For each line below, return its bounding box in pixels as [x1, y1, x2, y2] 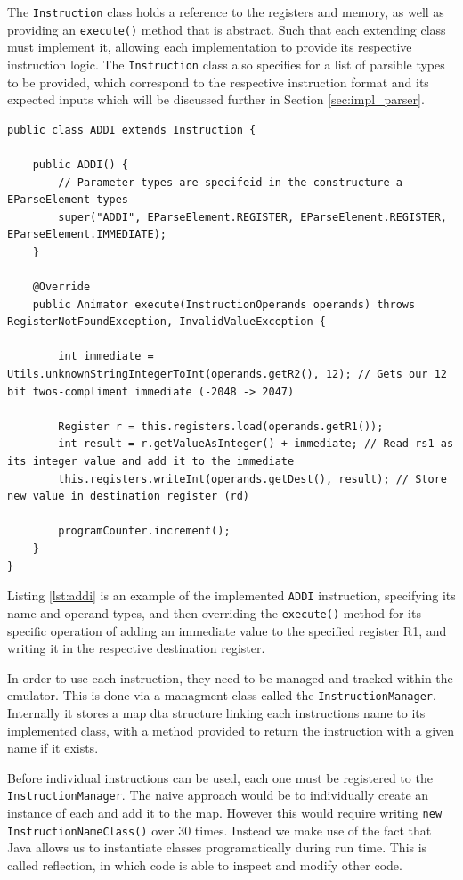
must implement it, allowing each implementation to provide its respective [7, 37, 412, 56]
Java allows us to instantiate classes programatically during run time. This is [7, 838, 427, 857]
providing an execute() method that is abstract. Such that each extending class [7, 20, 446, 38]
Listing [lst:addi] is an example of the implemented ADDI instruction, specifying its [7, 586, 456, 605]
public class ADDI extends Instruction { [7, 123, 256, 136]
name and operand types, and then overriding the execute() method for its [7, 603, 421, 622]
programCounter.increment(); [58, 525, 231, 538]
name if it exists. [7, 738, 99, 757]
